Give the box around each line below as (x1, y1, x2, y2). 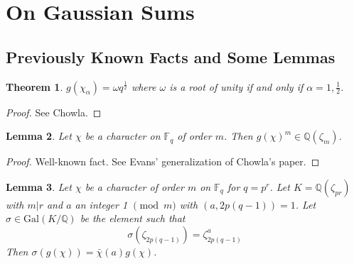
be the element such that (80, 211, 186, 226)
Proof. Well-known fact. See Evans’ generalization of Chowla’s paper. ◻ (6, 154, 320, 169)
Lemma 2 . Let (6, 128, 72, 143)
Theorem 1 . (6, 79, 63, 94)
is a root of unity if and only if (169, 79, 304, 94)
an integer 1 (75, 197, 128, 211)
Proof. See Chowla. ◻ (6, 104, 102, 119)
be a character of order (85, 179, 184, 194)
